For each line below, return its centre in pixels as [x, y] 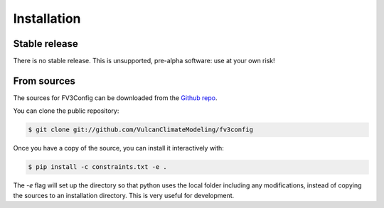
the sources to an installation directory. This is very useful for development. [124, 195]
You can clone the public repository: [66, 111]
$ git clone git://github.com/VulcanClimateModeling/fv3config [141, 130]
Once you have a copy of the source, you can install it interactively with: [118, 148]
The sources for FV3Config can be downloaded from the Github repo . [115, 98]
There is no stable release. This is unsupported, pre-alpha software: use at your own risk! [144, 61]
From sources [44, 81]
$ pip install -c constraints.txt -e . [97, 167]
